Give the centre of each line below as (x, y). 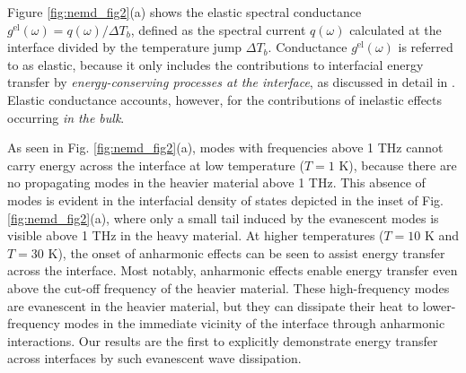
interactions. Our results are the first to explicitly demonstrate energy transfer (223, 340)
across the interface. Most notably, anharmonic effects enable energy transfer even (233, 270)
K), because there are (398, 165)
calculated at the (396, 29)
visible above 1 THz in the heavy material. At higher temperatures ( (196, 235)
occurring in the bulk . (66, 117)
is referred (426, 47)
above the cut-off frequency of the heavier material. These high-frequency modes (229, 287)
